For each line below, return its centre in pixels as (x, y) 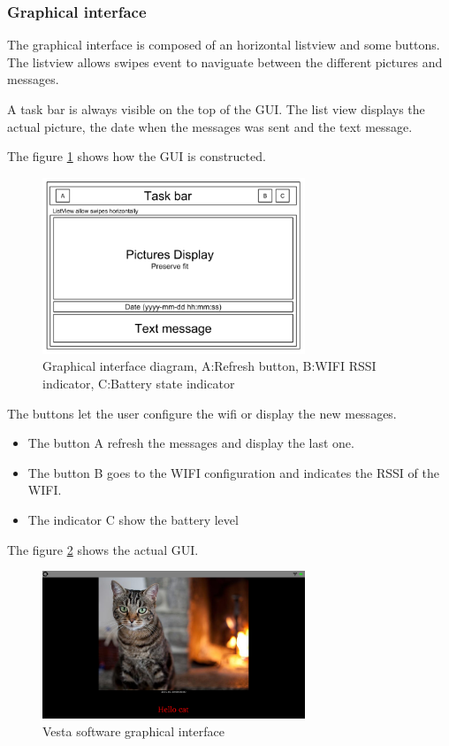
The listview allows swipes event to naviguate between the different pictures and (225, 62)
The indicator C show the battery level (133, 519)
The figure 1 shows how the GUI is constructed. (137, 156)
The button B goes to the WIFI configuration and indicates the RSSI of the (233, 472)
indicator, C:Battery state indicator (139, 383)
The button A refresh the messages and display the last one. (191, 443)
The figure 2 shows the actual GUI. (103, 549)
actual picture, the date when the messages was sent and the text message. (210, 126)
